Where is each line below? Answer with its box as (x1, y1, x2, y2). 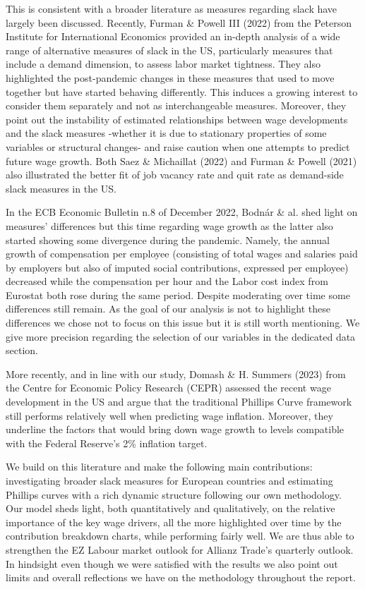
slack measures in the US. (6, 181, 116, 195)
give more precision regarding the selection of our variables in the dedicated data (6, 329, 356, 344)
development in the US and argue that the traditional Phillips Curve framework (6, 394, 352, 409)
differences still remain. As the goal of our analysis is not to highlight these (6, 301, 330, 316)
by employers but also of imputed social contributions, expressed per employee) (6, 260, 349, 274)
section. (6, 343, 38, 358)
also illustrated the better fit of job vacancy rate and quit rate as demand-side (6, 167, 344, 182)
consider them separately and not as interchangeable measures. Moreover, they (6, 98, 347, 113)
